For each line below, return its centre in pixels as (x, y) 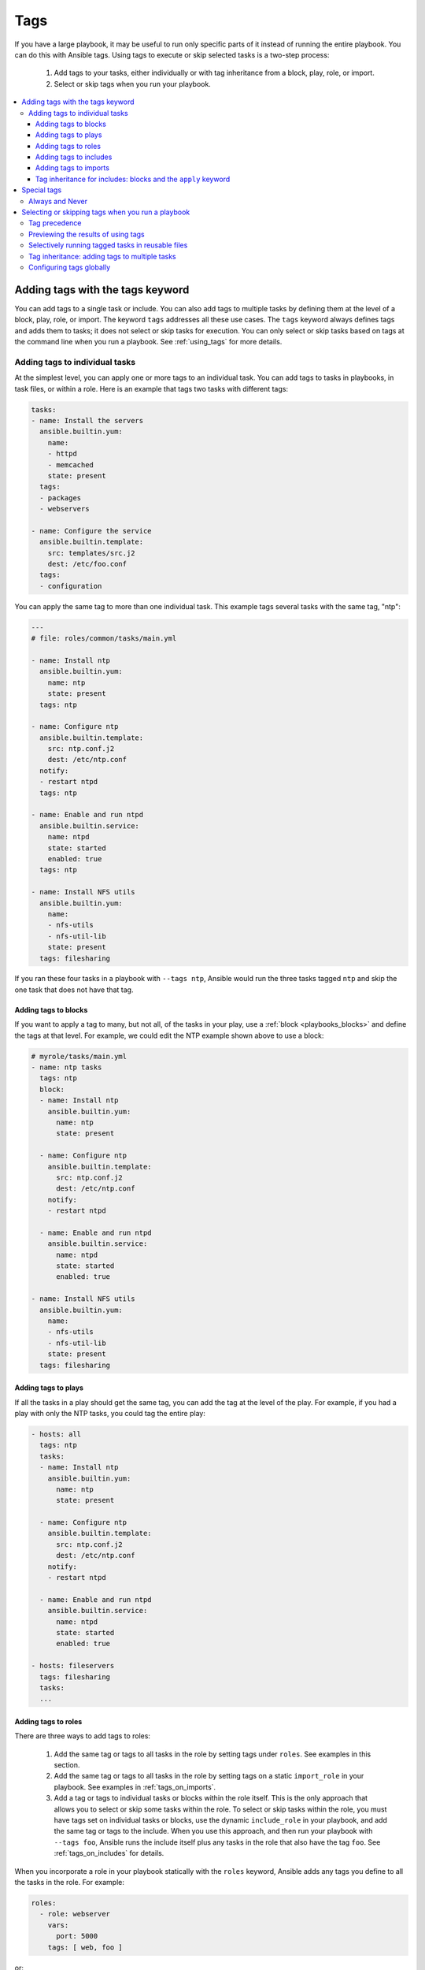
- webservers (65, 509)
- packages (61, 498)
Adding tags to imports (73, 168)
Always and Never (58, 201)
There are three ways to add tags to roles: (83, 1736)
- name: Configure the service (92, 531)
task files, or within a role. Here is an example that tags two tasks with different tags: (152, 388)
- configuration (71, 586)
